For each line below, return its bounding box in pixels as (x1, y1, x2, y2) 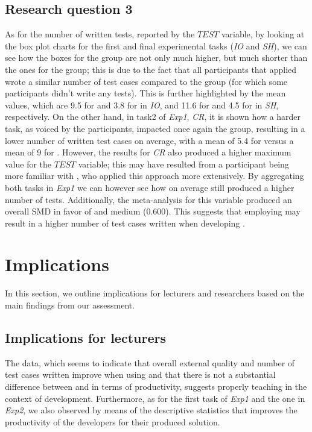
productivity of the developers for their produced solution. (5, 415, 220, 428)
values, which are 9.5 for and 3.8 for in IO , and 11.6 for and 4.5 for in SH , (5, 98, 279, 111)
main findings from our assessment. (5, 299, 135, 311)
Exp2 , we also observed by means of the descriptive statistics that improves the (5, 404, 298, 416)
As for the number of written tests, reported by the (5, 28, 195, 40)
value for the (5, 157, 52, 170)
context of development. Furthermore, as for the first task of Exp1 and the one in (5, 392, 305, 404)
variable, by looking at (221, 28, 305, 40)
